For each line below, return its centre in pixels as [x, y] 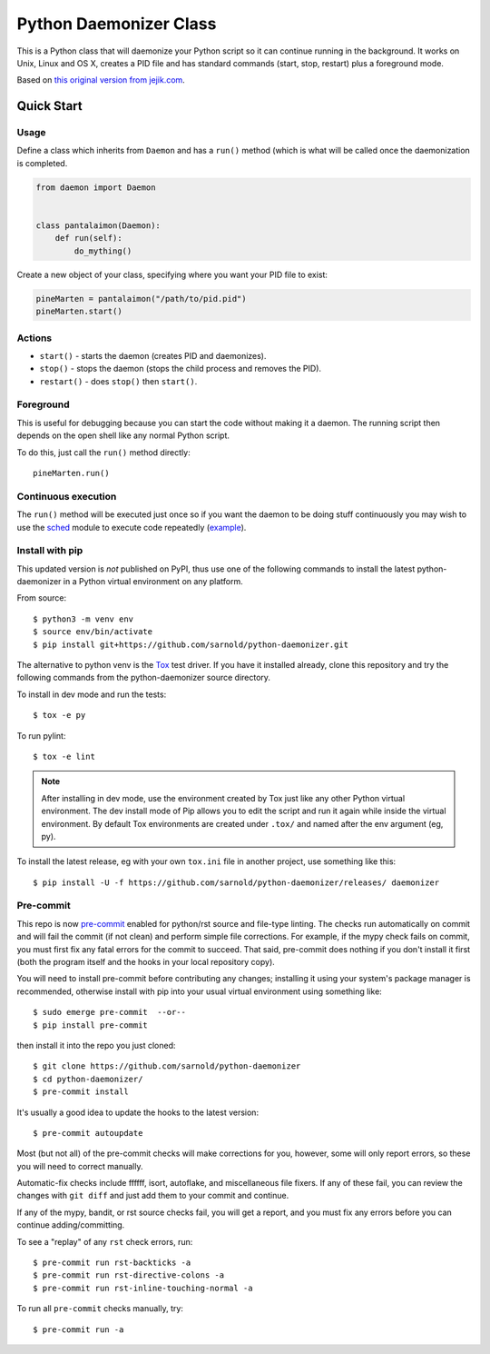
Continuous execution [67, 496]
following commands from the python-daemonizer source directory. [144, 678]
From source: [42, 598]
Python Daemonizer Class [117, 24]
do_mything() [103, 251]
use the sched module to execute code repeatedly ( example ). [132, 527]
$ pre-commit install [81, 1092]
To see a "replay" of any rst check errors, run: [105, 1241]
